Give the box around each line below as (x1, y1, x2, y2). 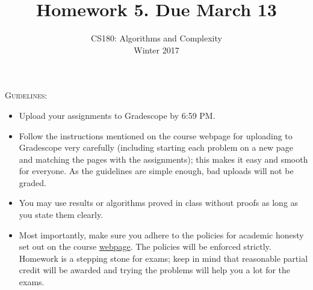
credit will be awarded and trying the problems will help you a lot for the (19, 264, 291, 276)
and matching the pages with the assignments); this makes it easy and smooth (19, 153, 308, 165)
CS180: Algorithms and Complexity (91, 32, 222, 44)
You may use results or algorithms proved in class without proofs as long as (19, 196, 299, 209)
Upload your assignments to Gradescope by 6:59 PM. (19, 109, 215, 121)
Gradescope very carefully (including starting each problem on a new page (19, 141, 293, 154)
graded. (19, 176, 46, 189)
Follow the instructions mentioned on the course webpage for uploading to (19, 129, 293, 142)
